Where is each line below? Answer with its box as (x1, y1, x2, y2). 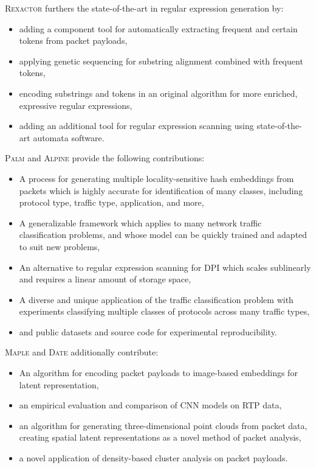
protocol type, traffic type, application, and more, (19, 196, 204, 209)
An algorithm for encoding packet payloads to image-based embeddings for (19, 366, 298, 379)
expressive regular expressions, (19, 99, 132, 111)
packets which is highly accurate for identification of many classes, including (19, 184, 303, 197)
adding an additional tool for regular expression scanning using (19, 119, 254, 132)
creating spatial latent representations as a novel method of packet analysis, (19, 431, 301, 444)
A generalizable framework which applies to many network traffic (19, 216, 262, 229)
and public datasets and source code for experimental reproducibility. (19, 325, 277, 338)
